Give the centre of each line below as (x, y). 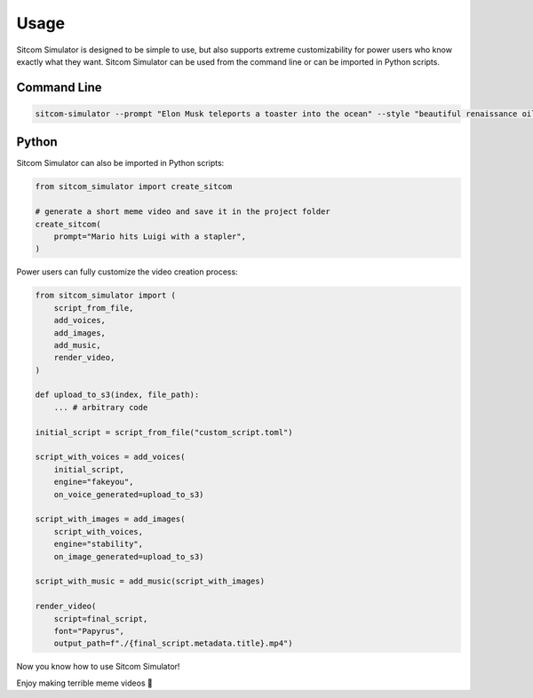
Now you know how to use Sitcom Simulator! (98, 667)
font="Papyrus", (89, 631)
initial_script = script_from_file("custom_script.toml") (164, 432)
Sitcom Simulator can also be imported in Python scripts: (120, 163)
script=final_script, (101, 619)
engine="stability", (99, 544)
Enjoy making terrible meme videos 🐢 (84, 683)
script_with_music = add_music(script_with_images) (150, 581)
